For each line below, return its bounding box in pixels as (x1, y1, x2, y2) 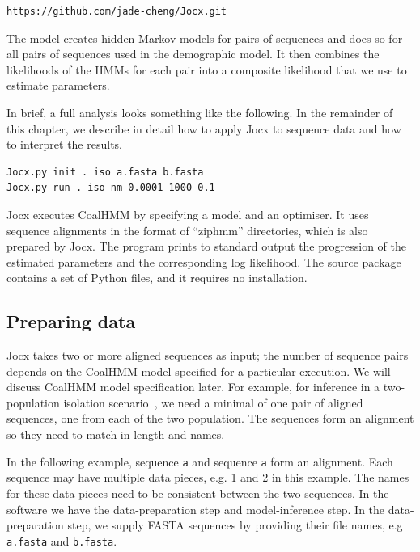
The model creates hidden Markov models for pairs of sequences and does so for (6, 29, 403, 46)
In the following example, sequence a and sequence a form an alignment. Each (6, 453, 393, 470)
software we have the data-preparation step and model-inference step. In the (6, 500, 385, 517)
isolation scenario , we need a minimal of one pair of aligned (63, 394, 363, 411)
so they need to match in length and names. (6, 426, 225, 443)
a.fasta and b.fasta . (6, 532, 117, 549)
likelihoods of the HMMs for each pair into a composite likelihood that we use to (6, 61, 407, 78)
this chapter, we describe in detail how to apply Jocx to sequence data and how (6, 120, 401, 137)
